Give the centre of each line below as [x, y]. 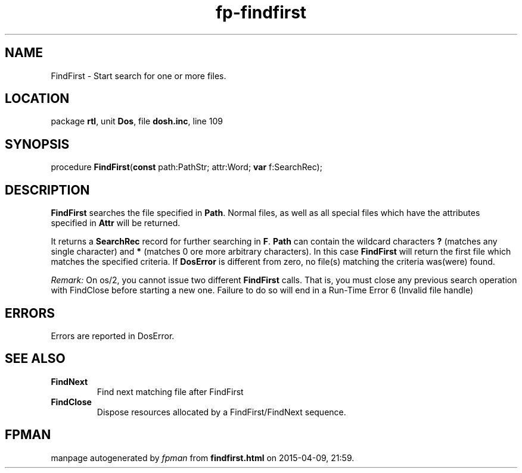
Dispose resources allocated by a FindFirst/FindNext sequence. [221, 412]
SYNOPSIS [37, 144]
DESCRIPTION [47, 190]
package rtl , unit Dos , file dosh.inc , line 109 [137, 121]
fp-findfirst [261, 12]
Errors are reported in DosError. [113, 336]
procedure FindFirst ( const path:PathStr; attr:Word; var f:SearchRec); [187, 167]
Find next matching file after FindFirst [170, 391]
